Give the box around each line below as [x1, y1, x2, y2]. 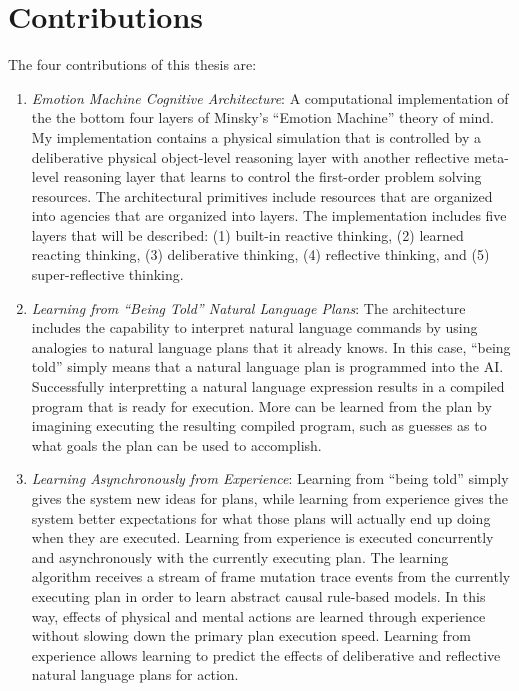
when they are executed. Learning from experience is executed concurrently [31, 527, 494, 548]
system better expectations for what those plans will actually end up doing [31, 507, 491, 528]
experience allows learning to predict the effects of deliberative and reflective [31, 644, 501, 665]
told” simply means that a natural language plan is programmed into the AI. [31, 356, 504, 377]
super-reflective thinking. [31, 264, 184, 285]
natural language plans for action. [31, 664, 239, 685]
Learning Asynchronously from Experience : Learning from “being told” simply [31, 468, 509, 489]
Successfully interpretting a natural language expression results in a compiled [31, 376, 505, 397]
